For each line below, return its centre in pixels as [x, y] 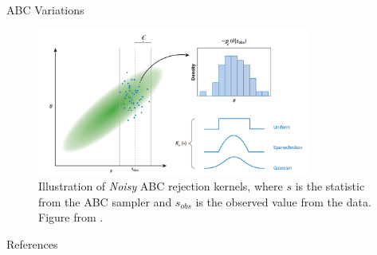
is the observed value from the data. [283, 201]
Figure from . [71, 217]
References [32, 244]
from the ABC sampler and [105, 201]
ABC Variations [45, 10]
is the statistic [330, 186]
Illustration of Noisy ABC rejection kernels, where [161, 186]
